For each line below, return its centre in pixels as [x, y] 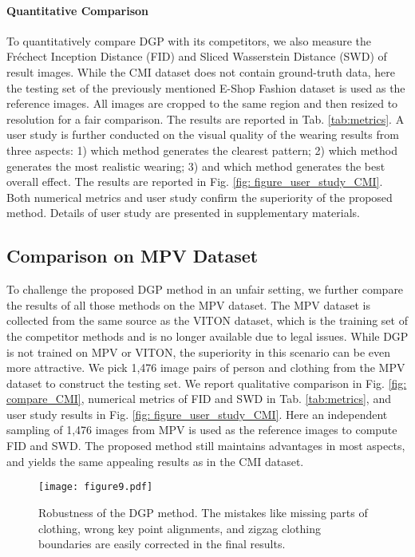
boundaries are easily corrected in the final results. [162, 544]
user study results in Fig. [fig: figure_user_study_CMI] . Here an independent [197, 414]
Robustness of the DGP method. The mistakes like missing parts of [203, 512]
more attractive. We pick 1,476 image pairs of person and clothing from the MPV [206, 367]
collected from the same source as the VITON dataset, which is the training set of [207, 320]
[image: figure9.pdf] [96, 487]
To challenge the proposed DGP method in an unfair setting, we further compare [205, 289]
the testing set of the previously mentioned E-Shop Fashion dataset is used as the [206, 87]
